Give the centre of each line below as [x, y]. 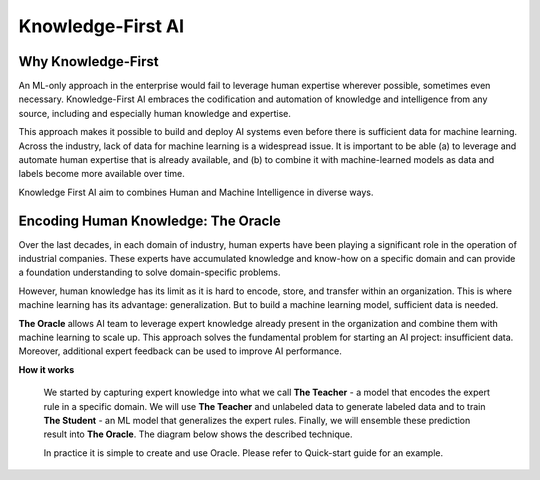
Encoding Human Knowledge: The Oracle [150, 220]
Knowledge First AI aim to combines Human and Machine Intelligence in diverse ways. [196, 192]
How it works [46, 369]
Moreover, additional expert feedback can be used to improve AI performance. [180, 351]
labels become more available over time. [101, 174]
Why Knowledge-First [88, 61]
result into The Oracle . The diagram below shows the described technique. [198, 434]
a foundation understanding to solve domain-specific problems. [149, 272]
